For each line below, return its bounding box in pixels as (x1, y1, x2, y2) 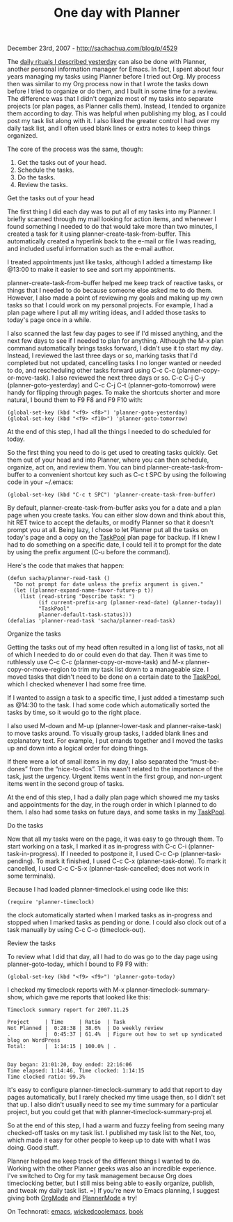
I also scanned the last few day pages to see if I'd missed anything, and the (7, 329, 223, 338)
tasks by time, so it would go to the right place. (7, 708, 141, 717)
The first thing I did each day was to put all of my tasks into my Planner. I (7, 207, 216, 216)
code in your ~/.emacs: (7, 478, 74, 486)
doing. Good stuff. (7, 1143, 59, 1152)
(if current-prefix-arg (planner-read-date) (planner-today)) (38, 600, 223, 606)
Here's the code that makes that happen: (7, 561, 124, 570)
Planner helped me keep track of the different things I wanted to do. (7, 1157, 202, 1166)
